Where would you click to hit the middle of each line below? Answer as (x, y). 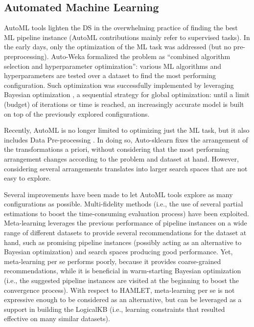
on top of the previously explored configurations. (77, 113)
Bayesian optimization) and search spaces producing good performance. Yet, (118, 252)
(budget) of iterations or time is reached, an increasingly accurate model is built (124, 104)
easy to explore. (27, 178)
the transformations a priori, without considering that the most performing (116, 149)
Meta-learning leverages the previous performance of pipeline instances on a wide (126, 223)
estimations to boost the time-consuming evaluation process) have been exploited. (127, 213)
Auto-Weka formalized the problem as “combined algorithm (141, 56)
